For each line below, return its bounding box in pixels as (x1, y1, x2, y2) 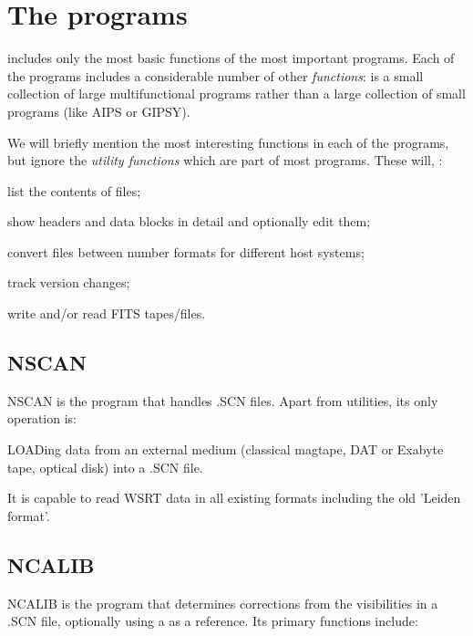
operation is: (7, 409, 77, 428)
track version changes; (7, 273, 130, 292)
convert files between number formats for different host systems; (7, 242, 365, 261)
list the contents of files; (7, 181, 141, 200)
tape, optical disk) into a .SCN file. (7, 457, 203, 476)
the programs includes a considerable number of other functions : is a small (7, 66, 424, 85)
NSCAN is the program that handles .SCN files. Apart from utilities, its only (7, 391, 438, 410)
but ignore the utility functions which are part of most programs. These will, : (7, 151, 443, 170)
